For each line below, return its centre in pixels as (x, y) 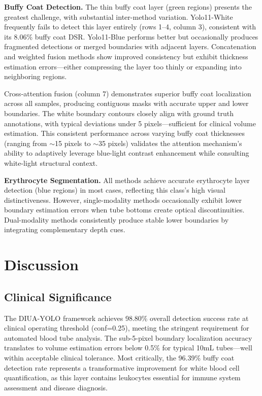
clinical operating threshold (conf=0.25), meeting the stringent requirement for (127, 328)
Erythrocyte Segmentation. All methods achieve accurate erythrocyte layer (127, 180)
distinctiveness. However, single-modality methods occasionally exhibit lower (123, 200)
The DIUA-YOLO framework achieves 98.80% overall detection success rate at (126, 318)
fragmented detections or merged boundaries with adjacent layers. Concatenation (130, 46)
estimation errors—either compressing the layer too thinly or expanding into (123, 66)
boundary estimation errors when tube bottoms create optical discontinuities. (124, 210)
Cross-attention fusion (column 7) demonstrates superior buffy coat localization (128, 93)
